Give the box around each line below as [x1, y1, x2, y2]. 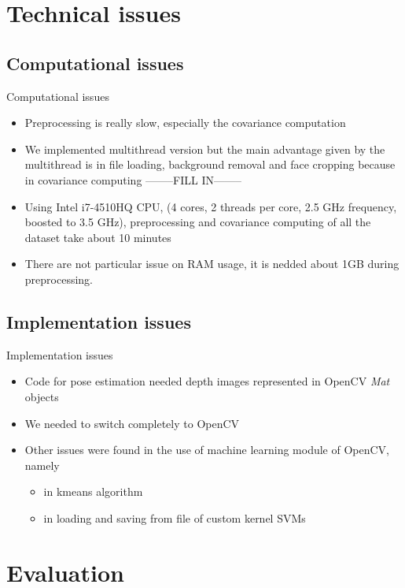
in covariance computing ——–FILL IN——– [24, 171, 241, 188]
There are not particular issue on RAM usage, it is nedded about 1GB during [24, 255, 399, 272]
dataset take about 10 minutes [24, 229, 171, 245]
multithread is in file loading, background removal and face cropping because [24, 156, 396, 173]
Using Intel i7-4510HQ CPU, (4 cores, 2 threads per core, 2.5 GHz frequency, [24, 198, 397, 214]
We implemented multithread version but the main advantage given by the [24, 140, 385, 157]
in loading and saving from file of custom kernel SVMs [43, 509, 306, 526]
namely [24, 456, 60, 473]
